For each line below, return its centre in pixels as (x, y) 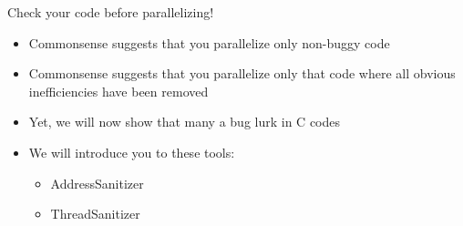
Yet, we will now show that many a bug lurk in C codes (185, 122)
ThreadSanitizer (95, 214)
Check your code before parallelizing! (111, 12)
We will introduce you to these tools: (132, 152)
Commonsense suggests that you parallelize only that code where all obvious (242, 73)
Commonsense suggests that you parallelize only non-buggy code (209, 42)
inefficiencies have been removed (118, 91)
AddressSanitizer (97, 183)
